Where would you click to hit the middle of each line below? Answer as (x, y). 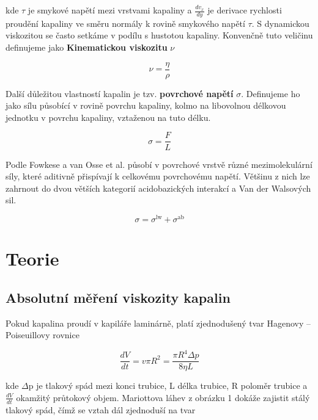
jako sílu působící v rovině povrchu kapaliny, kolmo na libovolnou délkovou (146, 105)
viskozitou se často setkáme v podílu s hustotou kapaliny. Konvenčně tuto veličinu (159, 35)
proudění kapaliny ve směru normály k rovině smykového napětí (125, 23)
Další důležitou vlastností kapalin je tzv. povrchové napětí (120, 93)
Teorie (32, 259)
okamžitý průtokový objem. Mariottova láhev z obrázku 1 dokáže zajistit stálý (163, 397)
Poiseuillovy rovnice (43, 335)
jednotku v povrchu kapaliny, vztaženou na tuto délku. (108, 117)
